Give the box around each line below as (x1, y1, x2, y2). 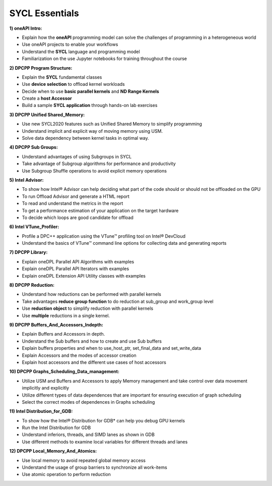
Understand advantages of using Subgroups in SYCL (22, 153, 132, 159)
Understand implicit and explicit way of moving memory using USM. (22, 128, 163, 134)
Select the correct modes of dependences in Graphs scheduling (22, 399, 155, 405)
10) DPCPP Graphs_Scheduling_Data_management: (9, 368, 119, 374)
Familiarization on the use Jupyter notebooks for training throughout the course (22, 56, 187, 62)
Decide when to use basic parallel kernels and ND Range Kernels (22, 88, 160, 94)
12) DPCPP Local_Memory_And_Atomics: (9, 448, 97, 454)
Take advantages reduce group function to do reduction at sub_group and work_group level (22, 298, 214, 304)
